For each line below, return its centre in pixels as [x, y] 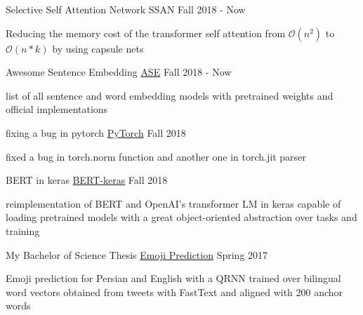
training [23, 230]
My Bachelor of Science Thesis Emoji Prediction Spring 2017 [137, 254]
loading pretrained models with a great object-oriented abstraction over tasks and [181, 217]
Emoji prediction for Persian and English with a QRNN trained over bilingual [173, 278]
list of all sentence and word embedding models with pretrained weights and [170, 95]
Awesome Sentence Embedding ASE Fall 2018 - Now [119, 72]
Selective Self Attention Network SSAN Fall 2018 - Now [126, 9]
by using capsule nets [98, 48]
